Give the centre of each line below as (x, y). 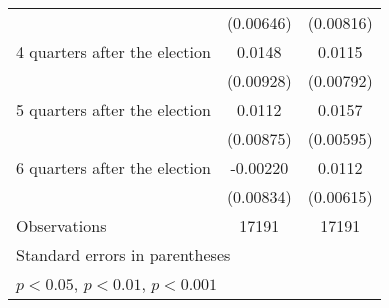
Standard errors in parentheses (123, 254)
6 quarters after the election (113, 167)
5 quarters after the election (113, 109)
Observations (61, 225)
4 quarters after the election (113, 51)
